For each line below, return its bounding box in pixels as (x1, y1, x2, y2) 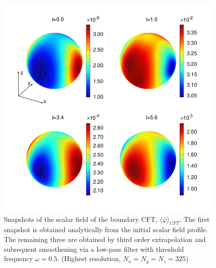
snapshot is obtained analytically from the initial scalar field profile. (4, 224, 208, 235)
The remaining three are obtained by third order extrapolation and (4, 234, 206, 244)
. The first (179, 214, 210, 224)
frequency (4, 253, 33, 264)
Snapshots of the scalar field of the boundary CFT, (4, 214, 158, 224)
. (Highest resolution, (57, 253, 121, 264)
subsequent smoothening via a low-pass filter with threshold (4, 243, 184, 254)
